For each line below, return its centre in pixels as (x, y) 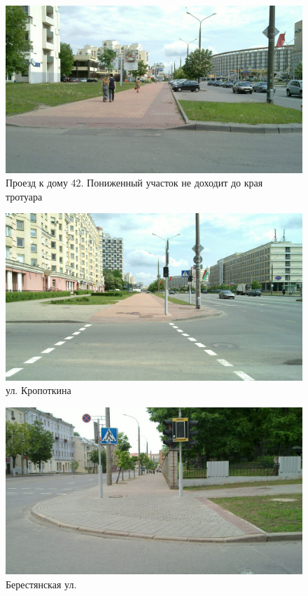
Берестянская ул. (41, 584)
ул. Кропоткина (38, 390)
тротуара (24, 196)
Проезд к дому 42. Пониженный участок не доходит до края (134, 183)
